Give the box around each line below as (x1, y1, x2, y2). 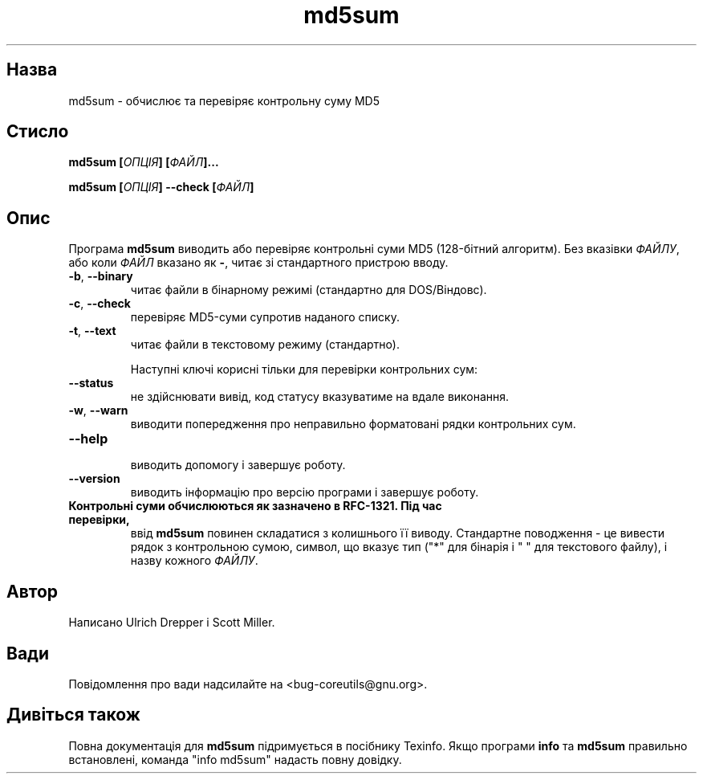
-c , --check (68, 296, 131, 311)
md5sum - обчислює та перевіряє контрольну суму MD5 (68, 93, 380, 108)
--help (68, 431, 108, 447)
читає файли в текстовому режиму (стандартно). (130, 337, 400, 352)
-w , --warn (68, 403, 128, 418)
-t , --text (68, 324, 116, 338)
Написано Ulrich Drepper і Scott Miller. (68, 615, 275, 630)
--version (68, 472, 120, 486)
